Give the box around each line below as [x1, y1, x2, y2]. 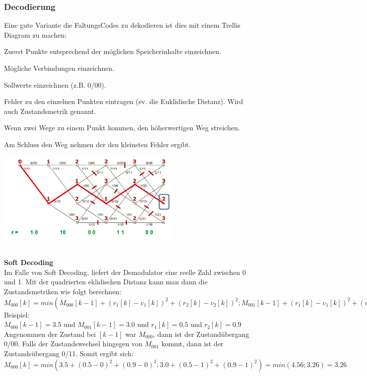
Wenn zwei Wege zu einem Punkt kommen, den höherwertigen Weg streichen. [4, 122, 240, 133]
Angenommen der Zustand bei [4, 328, 96, 339]
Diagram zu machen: [4, 29, 67, 40]
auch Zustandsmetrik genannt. [4, 106, 96, 116]
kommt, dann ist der [161, 338, 224, 349]
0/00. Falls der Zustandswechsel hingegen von [4, 338, 142, 349]
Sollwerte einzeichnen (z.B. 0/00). [4, 79, 106, 90]
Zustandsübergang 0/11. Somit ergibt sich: [4, 348, 133, 359]
